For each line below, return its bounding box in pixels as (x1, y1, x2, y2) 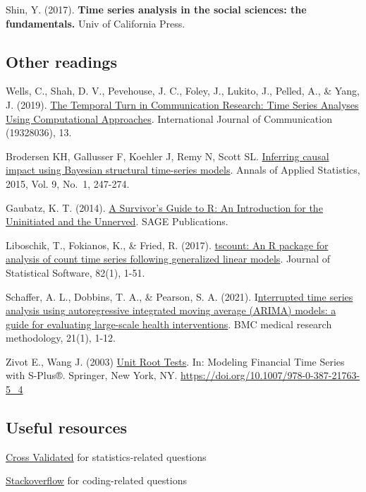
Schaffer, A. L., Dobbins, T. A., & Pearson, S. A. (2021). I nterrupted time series (6, 289, 353, 304)
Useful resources (6, 416, 128, 438)
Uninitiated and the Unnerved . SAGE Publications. (6, 214, 228, 229)
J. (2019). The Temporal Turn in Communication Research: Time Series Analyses (6, 97, 359, 112)
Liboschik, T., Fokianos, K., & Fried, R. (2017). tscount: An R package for (6, 237, 329, 252)
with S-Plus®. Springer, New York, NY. (6, 368, 178, 383)
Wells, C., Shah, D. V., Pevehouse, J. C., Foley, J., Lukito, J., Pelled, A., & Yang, (6, 83, 360, 98)
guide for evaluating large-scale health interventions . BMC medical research (6, 316, 332, 331)
